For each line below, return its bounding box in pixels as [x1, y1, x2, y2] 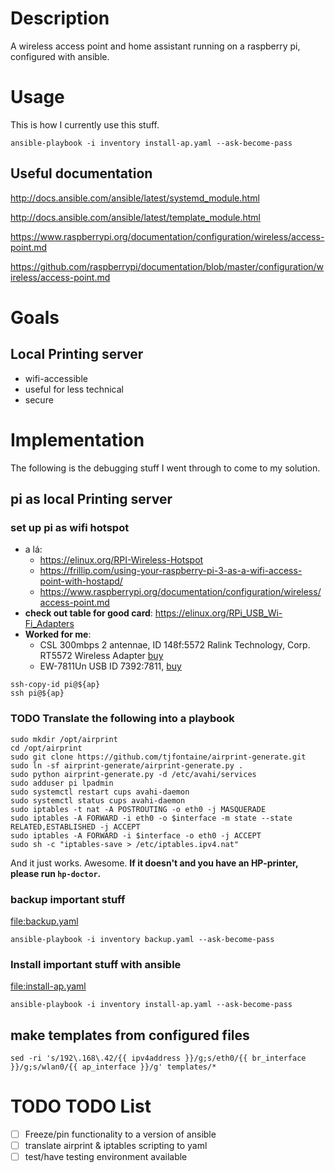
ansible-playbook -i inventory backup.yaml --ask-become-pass [10, 934, 275, 944]
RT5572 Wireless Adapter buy [39, 650, 164, 662]
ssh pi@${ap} [10, 688, 65, 699]
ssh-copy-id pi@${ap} [10, 680, 101, 690]
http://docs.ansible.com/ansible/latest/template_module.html [10, 211, 262, 223]
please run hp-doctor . [10, 867, 102, 879]
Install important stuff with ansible [10, 957, 182, 971]
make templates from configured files [10, 1027, 250, 1044]
